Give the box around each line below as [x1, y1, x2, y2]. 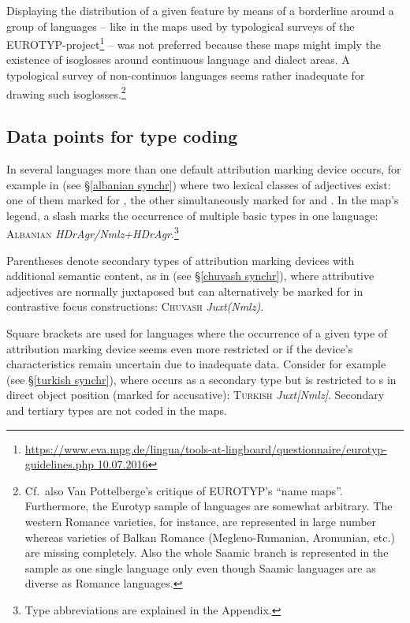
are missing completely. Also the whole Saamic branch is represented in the [24, 544, 389, 561]
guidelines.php [24, 456, 95, 472]
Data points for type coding [6, 124, 238, 148]
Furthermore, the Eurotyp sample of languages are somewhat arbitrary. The [24, 498, 393, 514]
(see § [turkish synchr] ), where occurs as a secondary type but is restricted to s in [6, 371, 397, 387]
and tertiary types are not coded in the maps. [6, 402, 227, 419]
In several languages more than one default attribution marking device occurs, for [6, 161, 401, 177]
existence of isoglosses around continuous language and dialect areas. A [6, 51, 350, 68]
